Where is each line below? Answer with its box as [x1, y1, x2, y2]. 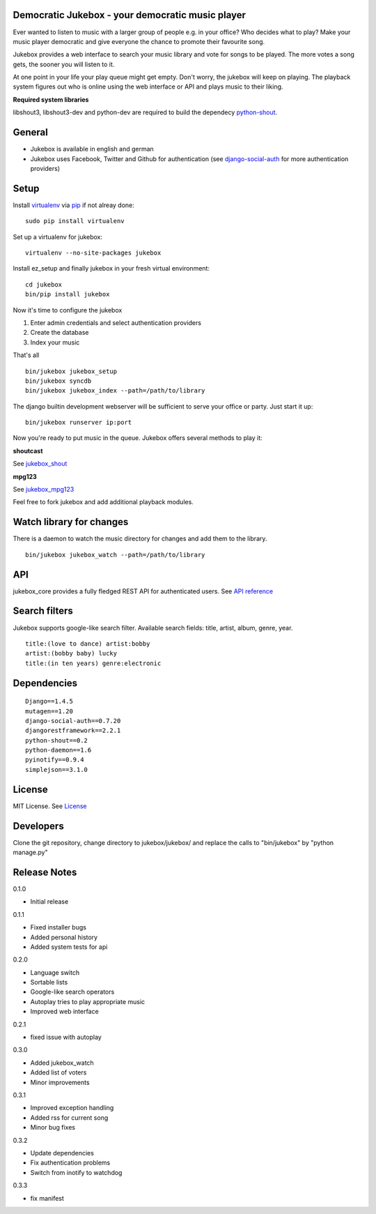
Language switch [30, 968, 80, 976]
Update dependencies [30, 1148, 94, 1157]
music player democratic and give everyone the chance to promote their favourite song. [13, 37, 265, 45]
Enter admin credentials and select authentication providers [30, 318, 202, 327]
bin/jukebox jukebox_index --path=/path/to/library [25, 387, 205, 395]
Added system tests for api [30, 942, 108, 951]
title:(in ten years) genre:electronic [25, 659, 162, 667]
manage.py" [13, 848, 48, 857]
